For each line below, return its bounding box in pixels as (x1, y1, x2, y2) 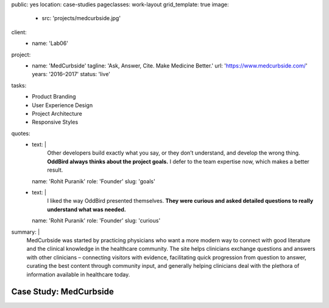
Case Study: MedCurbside (11, 287, 114, 297)
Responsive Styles (32, 119, 79, 126)
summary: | (11, 228, 40, 236)
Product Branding (32, 93, 76, 100)
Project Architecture (32, 110, 82, 117)
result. (47, 166, 63, 173)
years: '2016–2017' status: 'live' (32, 71, 111, 78)
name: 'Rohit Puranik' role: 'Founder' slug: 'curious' (32, 217, 161, 225)
